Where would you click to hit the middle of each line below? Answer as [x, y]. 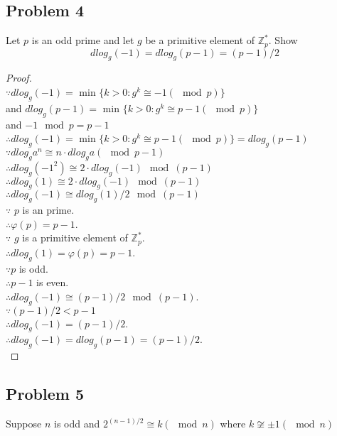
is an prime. [48, 210]
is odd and [77, 424]
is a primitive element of [75, 238]
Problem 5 [45, 394]
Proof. [19, 78]
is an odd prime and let [83, 40]
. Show [283, 40]
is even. [53, 282]
